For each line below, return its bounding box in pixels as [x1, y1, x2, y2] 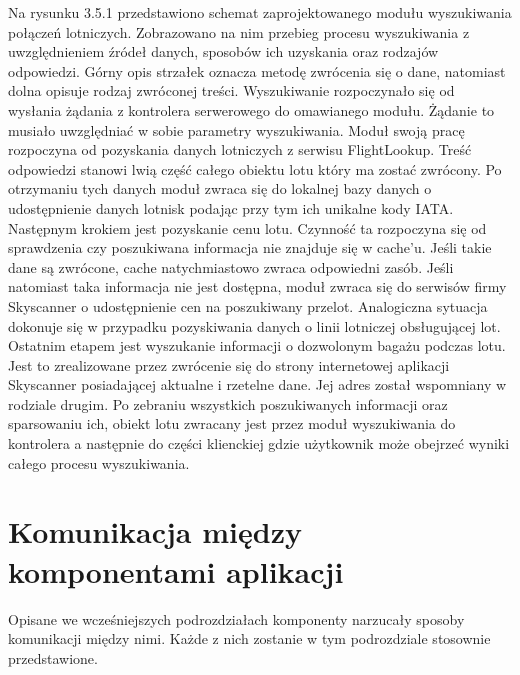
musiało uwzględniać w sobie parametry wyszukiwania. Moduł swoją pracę [8, 119, 465, 140]
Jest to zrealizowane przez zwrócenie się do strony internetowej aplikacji [8, 354, 450, 375]
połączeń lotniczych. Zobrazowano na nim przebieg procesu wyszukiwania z [8, 21, 470, 42]
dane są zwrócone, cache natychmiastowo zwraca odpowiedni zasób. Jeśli [8, 256, 454, 277]
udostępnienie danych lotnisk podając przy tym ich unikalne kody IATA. [8, 197, 454, 218]
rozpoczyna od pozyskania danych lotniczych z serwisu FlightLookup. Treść [8, 139, 472, 160]
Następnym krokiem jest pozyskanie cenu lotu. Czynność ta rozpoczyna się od [8, 217, 487, 238]
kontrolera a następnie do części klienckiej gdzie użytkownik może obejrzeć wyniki [8, 433, 510, 454]
